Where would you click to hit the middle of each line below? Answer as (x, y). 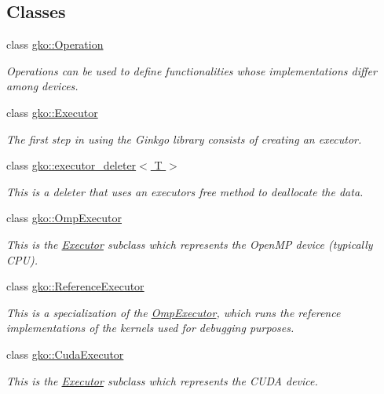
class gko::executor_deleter (71, 165)
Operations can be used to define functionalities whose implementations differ (192, 70)
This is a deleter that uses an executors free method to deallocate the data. (185, 191)
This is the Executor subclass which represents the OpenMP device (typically (190, 244)
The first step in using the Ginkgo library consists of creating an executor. (184, 139)
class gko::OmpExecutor (64, 218)
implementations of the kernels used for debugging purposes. (150, 328)
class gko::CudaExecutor (65, 354)
